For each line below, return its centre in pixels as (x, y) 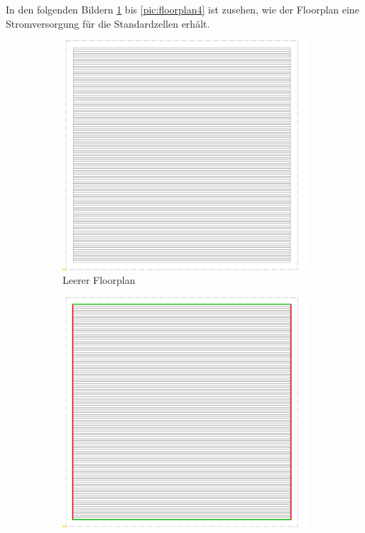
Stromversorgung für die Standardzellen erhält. (108, 23)
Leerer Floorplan (99, 280)
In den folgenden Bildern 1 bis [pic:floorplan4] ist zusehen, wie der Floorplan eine (182, 9)
